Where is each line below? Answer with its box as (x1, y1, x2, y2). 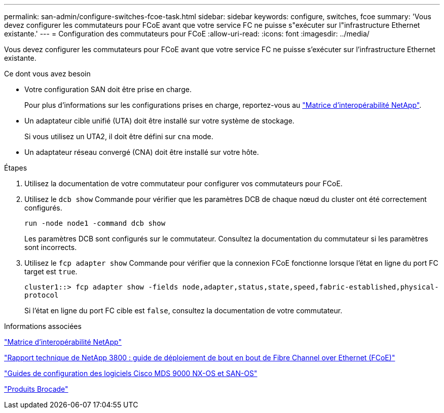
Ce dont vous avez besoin (4, 69, 91, 78)
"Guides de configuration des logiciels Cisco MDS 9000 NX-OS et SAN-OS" (4, 369, 257, 378)
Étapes (4, 163, 27, 172)
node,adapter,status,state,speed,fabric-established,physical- (182, 283, 439, 291)
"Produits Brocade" (4, 385, 68, 393)
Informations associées (4, 322, 82, 331)
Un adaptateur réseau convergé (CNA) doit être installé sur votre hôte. (24, 148, 259, 156)
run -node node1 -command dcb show (24, 219, 166, 227)
